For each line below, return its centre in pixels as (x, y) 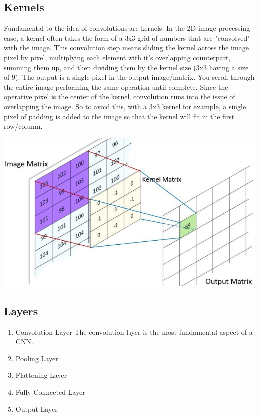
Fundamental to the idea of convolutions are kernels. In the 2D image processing (127, 28)
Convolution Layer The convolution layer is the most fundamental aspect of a (134, 332)
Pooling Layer (37, 358)
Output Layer (37, 408)
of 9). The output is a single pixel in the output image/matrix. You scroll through (129, 77)
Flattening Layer (41, 375)
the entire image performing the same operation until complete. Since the (116, 86)
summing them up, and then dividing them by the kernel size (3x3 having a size (126, 67)
